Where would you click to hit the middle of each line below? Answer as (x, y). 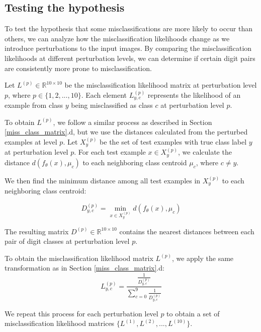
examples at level (31, 142)
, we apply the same (203, 258)
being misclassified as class (112, 105)
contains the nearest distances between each (187, 231)
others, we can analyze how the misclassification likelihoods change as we (117, 38)
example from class (34, 105)
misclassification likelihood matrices (60, 323)
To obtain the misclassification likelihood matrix (79, 258)
